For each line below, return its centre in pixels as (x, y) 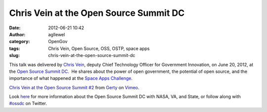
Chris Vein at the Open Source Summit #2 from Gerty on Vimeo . (74, 87)
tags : (15, 48)
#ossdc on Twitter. (28, 104)
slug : (14, 56)
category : (20, 42)
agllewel (57, 34)
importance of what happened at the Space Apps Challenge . (71, 78)
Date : (15, 28)
